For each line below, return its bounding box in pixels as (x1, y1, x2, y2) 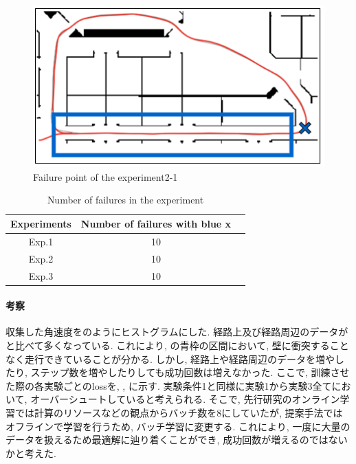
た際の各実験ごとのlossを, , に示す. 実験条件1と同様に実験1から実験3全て (5, 378, 332, 393)
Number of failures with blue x (80, 217, 232, 230)
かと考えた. (5, 445, 56, 460)
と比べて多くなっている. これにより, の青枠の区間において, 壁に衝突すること (5, 338, 349, 353)
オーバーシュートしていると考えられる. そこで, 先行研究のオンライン (30, 392, 340, 406)
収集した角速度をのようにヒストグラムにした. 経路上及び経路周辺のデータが (5, 324, 348, 339)
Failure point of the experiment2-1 (33, 169, 178, 184)
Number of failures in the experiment (47, 192, 204, 207)
